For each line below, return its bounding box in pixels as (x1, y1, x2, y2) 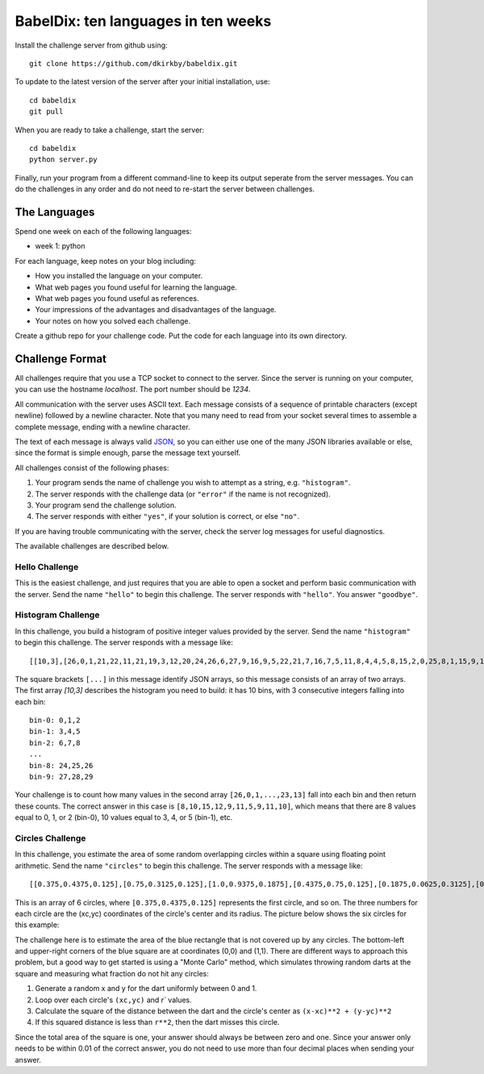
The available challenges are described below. (15, 541, 169, 551)
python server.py (29, 155, 98, 165)
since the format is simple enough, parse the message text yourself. (15, 448, 241, 458)
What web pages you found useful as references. (35, 293, 199, 303)
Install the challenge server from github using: (15, 40, 169, 50)
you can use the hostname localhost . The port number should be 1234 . (15, 384, 251, 395)
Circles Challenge (15, 832, 86, 843)
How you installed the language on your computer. (35, 271, 203, 281)
